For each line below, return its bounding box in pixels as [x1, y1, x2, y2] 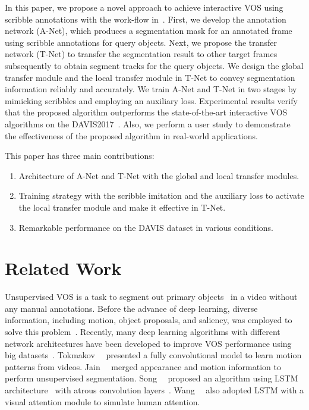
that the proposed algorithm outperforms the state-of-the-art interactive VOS [5, 106, 288, 118]
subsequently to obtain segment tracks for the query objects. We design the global [5, 59, 304, 71]
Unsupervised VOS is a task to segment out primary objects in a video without [5, 290, 298, 303]
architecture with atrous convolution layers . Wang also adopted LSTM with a [5, 383, 304, 396]
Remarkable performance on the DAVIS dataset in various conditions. [18, 221, 273, 233]
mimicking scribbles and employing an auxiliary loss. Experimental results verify [5, 94, 298, 107]
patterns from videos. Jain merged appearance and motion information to [5, 360, 281, 373]
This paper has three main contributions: [5, 149, 154, 162]
